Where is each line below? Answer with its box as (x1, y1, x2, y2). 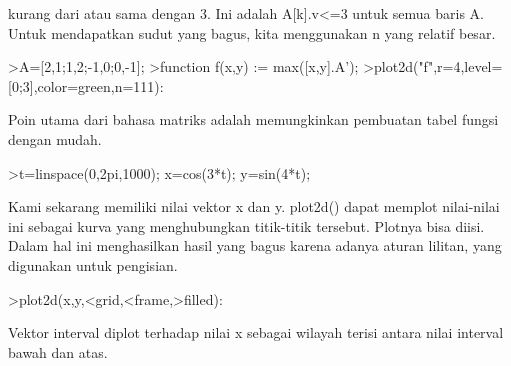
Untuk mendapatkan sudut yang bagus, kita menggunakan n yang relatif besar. (8, 22, 496, 43)
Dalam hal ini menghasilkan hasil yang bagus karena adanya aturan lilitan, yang (8, 235, 502, 256)
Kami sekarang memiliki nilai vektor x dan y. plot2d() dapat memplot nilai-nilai (8, 196, 500, 217)
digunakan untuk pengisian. (8, 254, 178, 275)
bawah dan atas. (8, 341, 108, 362)
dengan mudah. (8, 128, 102, 149)
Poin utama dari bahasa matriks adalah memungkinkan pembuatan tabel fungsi (8, 109, 499, 130)
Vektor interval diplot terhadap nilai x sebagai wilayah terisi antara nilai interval (8, 322, 504, 343)
